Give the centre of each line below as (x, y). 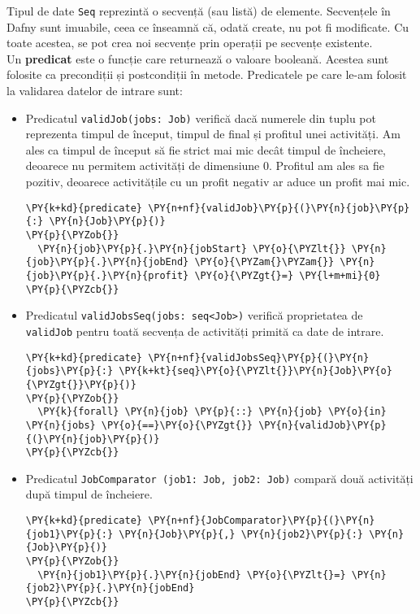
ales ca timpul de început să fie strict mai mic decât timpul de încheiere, (206, 149)
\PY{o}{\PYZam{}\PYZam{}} (264, 262)
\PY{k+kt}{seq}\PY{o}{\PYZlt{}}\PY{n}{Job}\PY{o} (255, 371)
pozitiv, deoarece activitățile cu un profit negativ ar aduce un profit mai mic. (218, 182)
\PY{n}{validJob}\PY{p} (323, 425)
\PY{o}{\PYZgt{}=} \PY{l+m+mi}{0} (288, 275)
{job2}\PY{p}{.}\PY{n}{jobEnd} (110, 588)
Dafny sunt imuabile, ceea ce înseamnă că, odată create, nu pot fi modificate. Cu (208, 26)
